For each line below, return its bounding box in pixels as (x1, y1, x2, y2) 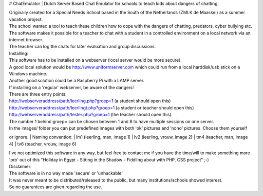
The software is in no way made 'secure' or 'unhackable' (9, 170, 123, 176)
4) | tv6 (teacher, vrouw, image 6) (9, 141, 76, 147)
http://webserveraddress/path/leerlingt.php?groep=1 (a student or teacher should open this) (9, 105, 194, 110)
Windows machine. (9, 71, 48, 76)
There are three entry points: (9, 91, 67, 97)
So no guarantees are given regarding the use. (9, 184, 102, 190)
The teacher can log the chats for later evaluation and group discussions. (9, 44, 156, 50)
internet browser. (9, 36, 43, 42)
